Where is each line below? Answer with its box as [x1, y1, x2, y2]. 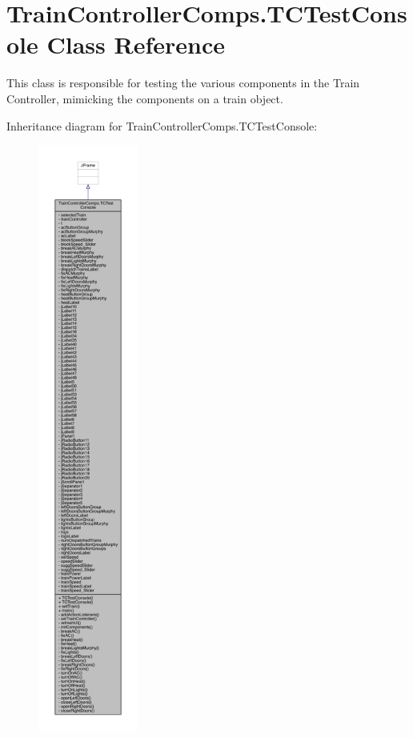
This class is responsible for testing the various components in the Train [6, 74, 360, 91]
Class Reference [46, 28, 226, 61]
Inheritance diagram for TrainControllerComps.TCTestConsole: [6, 117, 318, 134]
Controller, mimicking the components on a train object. [6, 90, 283, 106]
